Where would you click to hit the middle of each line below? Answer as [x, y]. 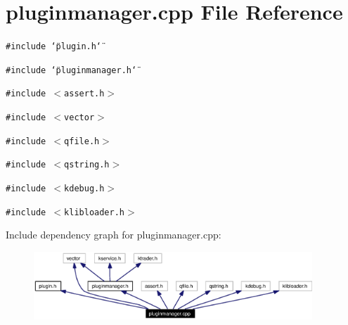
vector [79, 118]
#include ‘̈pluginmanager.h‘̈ [71, 70]
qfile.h [82, 141]
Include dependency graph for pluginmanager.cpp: [114, 235]
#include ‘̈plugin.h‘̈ [54, 47]
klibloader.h [94, 212]
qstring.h [87, 165]
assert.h [84, 94]
